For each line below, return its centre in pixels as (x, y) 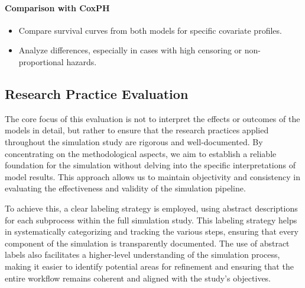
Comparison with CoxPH (57, 7)
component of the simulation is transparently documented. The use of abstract (147, 243)
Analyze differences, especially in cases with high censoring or (130, 50)
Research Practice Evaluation (97, 93)
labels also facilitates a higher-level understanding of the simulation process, (142, 255)
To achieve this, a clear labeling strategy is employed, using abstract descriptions (151, 208)
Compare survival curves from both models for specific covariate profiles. (150, 30)
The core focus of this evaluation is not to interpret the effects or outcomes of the (152, 118)
